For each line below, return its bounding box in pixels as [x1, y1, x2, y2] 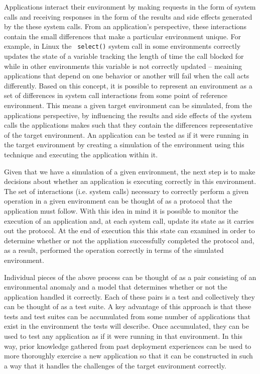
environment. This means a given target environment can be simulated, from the [4, 100, 252, 110]
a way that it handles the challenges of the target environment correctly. [4, 360, 226, 370]
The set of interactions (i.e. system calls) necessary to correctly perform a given [4, 185, 249, 196]
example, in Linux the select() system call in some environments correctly [4, 41, 241, 51]
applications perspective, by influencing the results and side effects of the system [4, 110, 252, 120]
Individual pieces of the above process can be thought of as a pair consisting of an [4, 271, 256, 282]
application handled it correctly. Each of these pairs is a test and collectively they [4, 291, 255, 302]
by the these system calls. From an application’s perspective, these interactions [4, 21, 247, 32]
